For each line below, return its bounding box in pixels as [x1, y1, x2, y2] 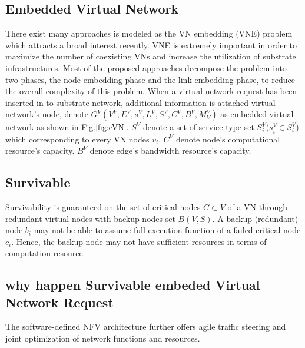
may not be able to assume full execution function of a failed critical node [34, 224, 301, 236]
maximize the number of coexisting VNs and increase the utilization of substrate [5, 50, 296, 62]
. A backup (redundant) [212, 212, 299, 224]
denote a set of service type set [143, 121, 254, 133]
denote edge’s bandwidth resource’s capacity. [89, 144, 251, 157]
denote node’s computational [175, 132, 280, 145]
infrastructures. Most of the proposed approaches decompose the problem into [5, 61, 287, 74]
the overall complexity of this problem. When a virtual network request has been [5, 85, 297, 97]
